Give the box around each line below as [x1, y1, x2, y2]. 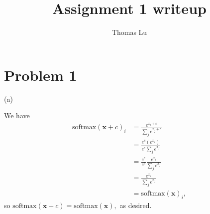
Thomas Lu [111, 27, 147, 37]
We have [4, 110, 30, 121]
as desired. [119, 200, 152, 211]
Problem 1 [4, 64, 77, 85]
